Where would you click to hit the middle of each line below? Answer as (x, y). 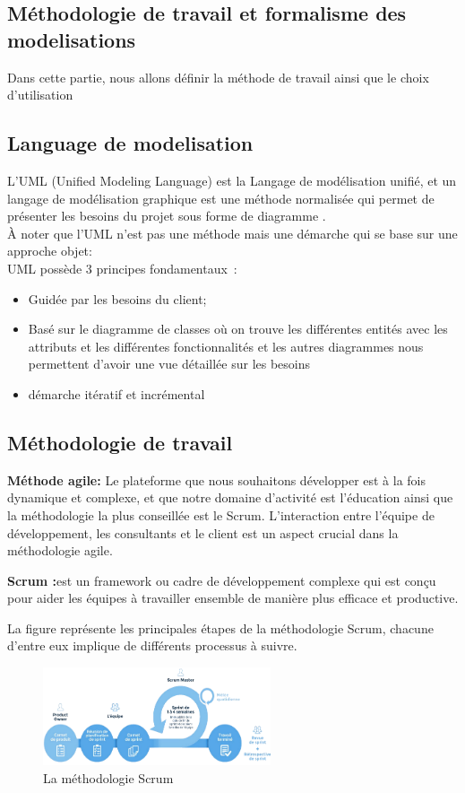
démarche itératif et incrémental (116, 393)
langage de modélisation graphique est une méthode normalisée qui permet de (221, 198)
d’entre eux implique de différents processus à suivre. (152, 645)
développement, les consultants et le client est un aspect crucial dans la (203, 532)
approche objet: (50, 251)
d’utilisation (40, 95)
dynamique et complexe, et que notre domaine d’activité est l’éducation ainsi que (230, 497)
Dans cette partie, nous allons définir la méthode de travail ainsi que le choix (218, 77)
